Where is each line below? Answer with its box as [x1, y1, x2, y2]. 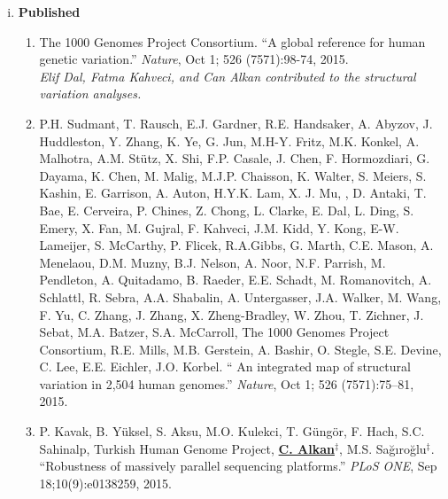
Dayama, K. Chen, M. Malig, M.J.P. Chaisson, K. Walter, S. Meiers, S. [39, 166, 427, 184]
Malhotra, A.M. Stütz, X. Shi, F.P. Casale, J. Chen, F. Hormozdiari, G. [39, 149, 430, 168]
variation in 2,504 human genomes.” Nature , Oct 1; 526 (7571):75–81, [39, 374, 414, 393]
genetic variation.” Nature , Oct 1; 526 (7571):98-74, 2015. [39, 50, 349, 68]
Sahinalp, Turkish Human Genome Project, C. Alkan [39, 439, 335, 457]
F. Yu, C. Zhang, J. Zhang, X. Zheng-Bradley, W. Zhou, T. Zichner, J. [39, 305, 424, 324]
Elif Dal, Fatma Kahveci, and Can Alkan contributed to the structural [39, 66, 416, 85]
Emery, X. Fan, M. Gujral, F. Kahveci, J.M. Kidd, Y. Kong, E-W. [39, 218, 399, 237]
